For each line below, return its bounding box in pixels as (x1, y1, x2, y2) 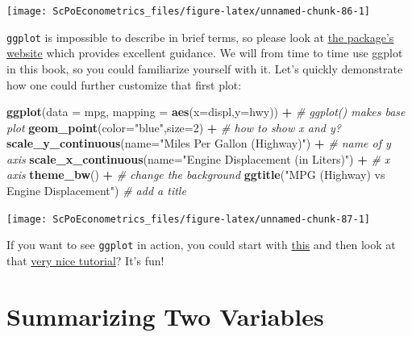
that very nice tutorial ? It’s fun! (6, 252, 164, 268)
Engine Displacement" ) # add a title (6, 182, 186, 199)
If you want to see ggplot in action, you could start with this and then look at (6, 236, 396, 253)
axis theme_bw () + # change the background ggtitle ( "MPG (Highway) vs (6, 166, 385, 183)
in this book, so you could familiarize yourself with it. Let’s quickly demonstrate (6, 60, 403, 77)
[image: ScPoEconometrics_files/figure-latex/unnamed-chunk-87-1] (6, 213, 371, 225)
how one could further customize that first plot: (6, 76, 242, 93)
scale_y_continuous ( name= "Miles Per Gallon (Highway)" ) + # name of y (6, 135, 391, 152)
